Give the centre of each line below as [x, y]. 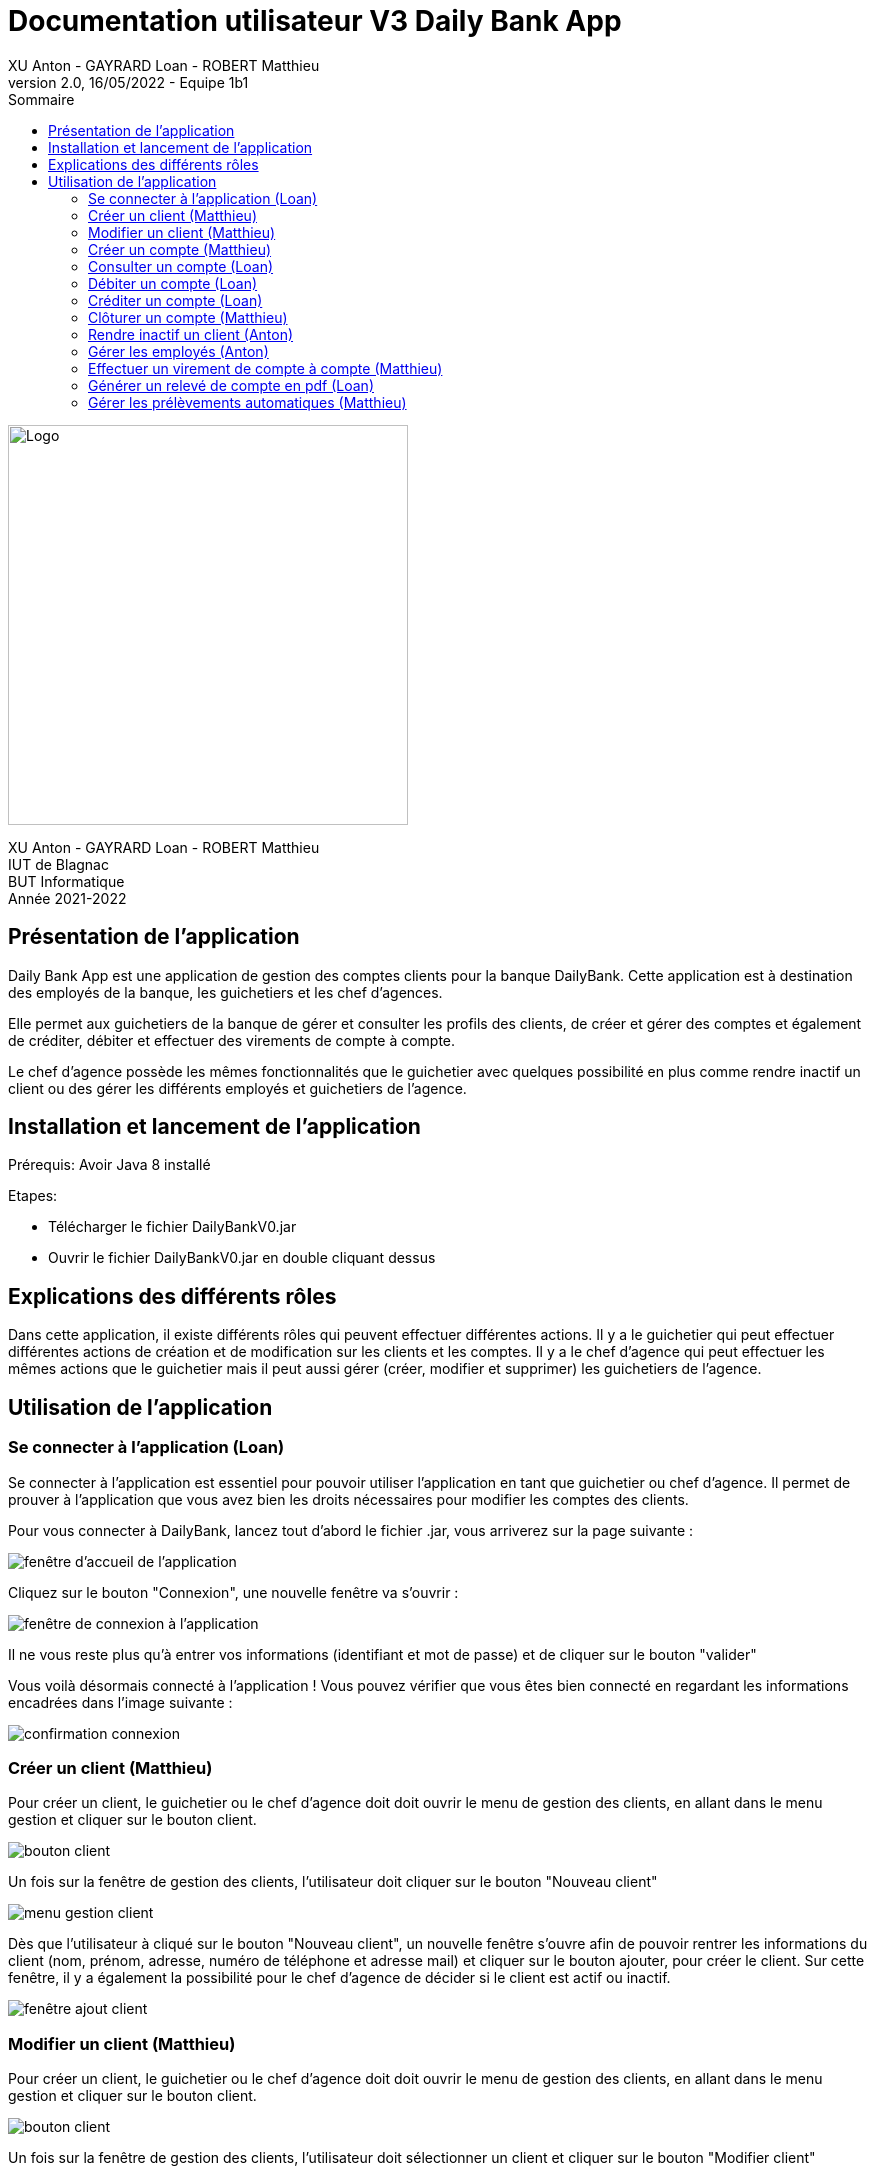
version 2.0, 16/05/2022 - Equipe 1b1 [128, 82]
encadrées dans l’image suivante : [120, 1702]
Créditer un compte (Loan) [175, 300]
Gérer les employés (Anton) [178, 351]
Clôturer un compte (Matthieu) [188, 317]
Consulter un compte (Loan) [181, 266]
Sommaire [41, 99]
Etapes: [33, 1196]
